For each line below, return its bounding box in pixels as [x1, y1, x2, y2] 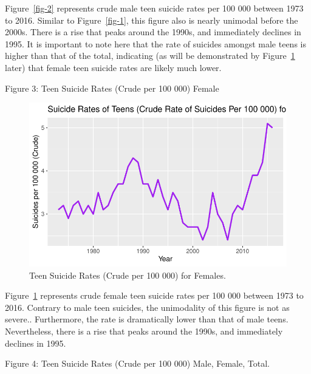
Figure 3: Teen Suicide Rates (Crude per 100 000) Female [5, 81, 219, 94]
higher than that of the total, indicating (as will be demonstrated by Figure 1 [5, 49, 295, 62]
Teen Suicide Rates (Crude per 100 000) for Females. [29, 268, 226, 281]
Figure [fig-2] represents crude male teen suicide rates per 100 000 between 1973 [5, 2, 304, 14]
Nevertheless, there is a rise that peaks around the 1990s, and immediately [5, 324, 283, 337]
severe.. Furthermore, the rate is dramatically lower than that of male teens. [5, 313, 289, 325]
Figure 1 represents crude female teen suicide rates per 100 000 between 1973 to [5, 289, 304, 302]
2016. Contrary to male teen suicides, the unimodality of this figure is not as [5, 301, 290, 313]
